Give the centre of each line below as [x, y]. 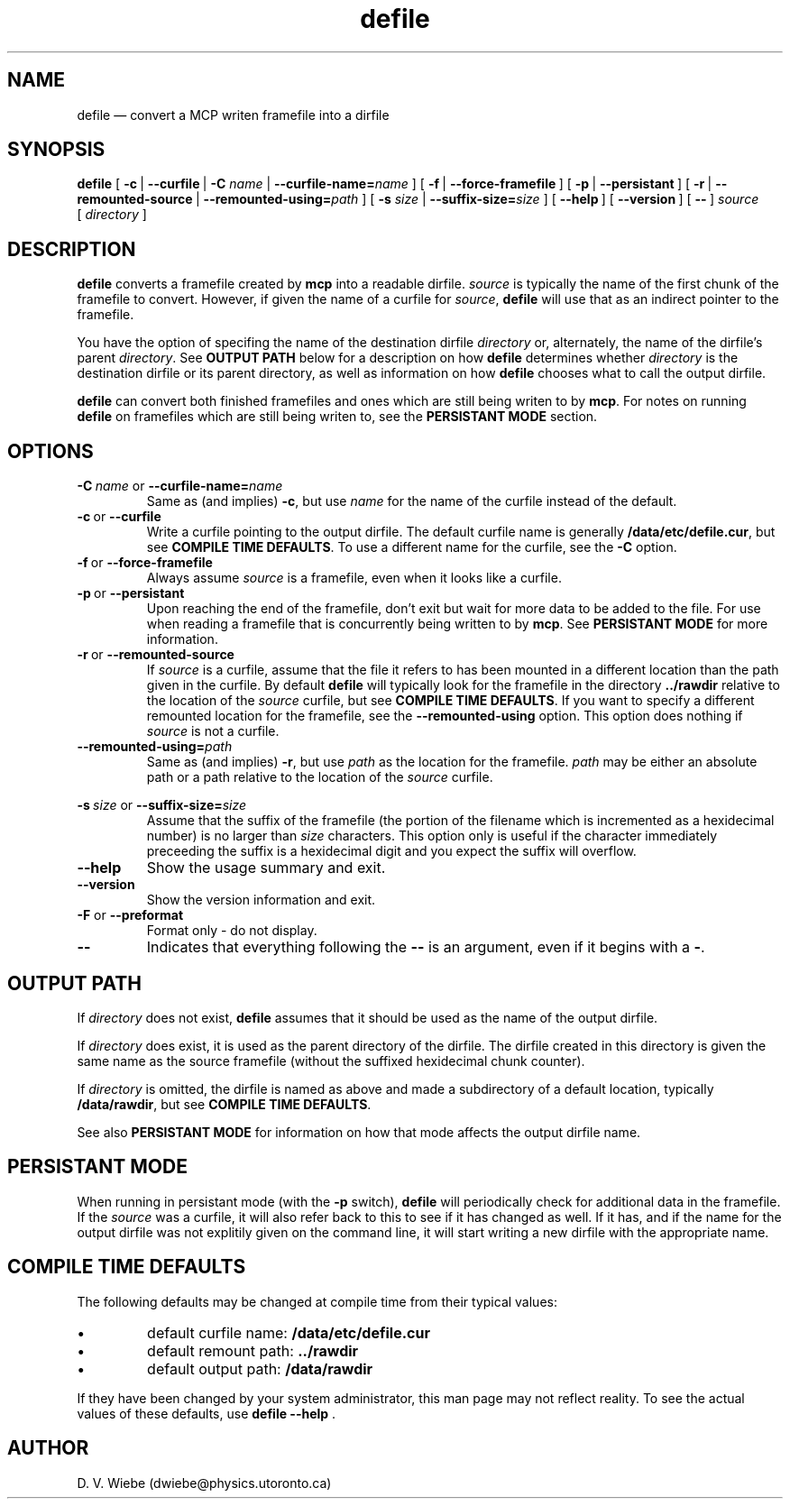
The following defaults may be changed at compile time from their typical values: [317, 1301]
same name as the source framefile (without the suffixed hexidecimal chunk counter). [331, 1061]
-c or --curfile [119, 517]
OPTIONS [51, 451]
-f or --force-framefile [145, 563]
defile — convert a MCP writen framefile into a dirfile [233, 115]
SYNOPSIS [56, 150]
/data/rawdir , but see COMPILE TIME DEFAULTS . [224, 1104]
